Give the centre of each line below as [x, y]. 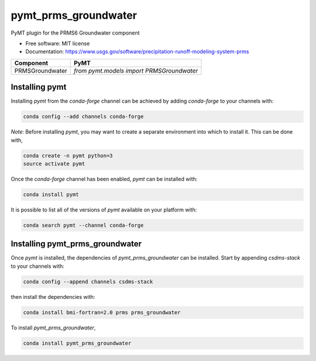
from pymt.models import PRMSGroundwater [136, 70]
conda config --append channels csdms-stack [88, 282]
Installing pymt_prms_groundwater [76, 244]
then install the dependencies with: [53, 297]
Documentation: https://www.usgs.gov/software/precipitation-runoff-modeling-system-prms [137, 52]
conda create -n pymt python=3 [68, 156]
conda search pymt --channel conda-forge [83, 225]
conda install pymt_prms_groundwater [77, 343]
